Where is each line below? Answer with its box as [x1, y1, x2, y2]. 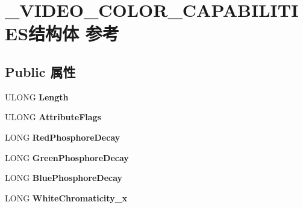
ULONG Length [5, 90, 69, 103]
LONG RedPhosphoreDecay [5, 130, 120, 143]
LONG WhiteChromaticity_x [5, 191, 128, 204]
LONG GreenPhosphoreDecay [5, 151, 129, 164]
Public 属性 [5, 62, 76, 81]
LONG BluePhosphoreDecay [5, 171, 123, 184]
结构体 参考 [28, 21, 119, 46]
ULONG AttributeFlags [5, 111, 101, 123]
